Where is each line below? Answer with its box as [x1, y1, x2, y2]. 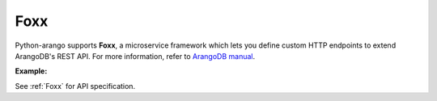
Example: [15, 66, 48, 76]
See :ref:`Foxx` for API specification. [15, 81, 136, 90]
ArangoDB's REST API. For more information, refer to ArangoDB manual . [15, 51, 255, 61]
